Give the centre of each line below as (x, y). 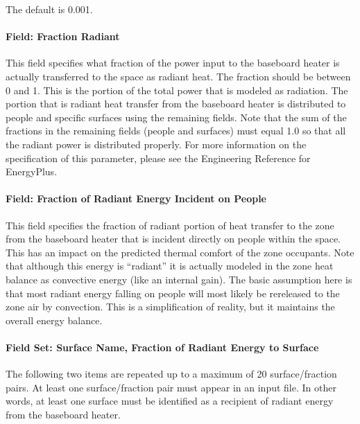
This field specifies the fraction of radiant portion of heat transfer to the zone (170, 225)
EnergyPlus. (32, 171)
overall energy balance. (54, 320)
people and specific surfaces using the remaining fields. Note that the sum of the (176, 117)
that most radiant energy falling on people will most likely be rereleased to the (173, 293)
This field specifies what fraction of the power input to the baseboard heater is (173, 63)
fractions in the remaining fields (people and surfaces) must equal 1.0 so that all (176, 131)
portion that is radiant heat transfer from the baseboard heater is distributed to (176, 104)
